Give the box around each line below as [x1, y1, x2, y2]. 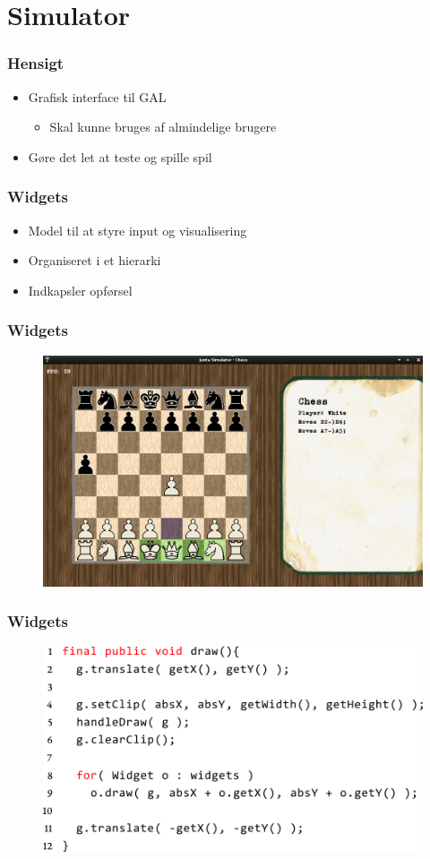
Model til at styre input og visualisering [28, 220, 247, 239]
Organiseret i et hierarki [28, 251, 161, 270]
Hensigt [7, 52, 64, 74]
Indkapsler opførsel [28, 280, 133, 299]
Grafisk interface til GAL [28, 87, 167, 106]
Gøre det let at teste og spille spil [28, 147, 212, 166]
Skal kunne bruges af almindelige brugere [49, 117, 277, 136]
